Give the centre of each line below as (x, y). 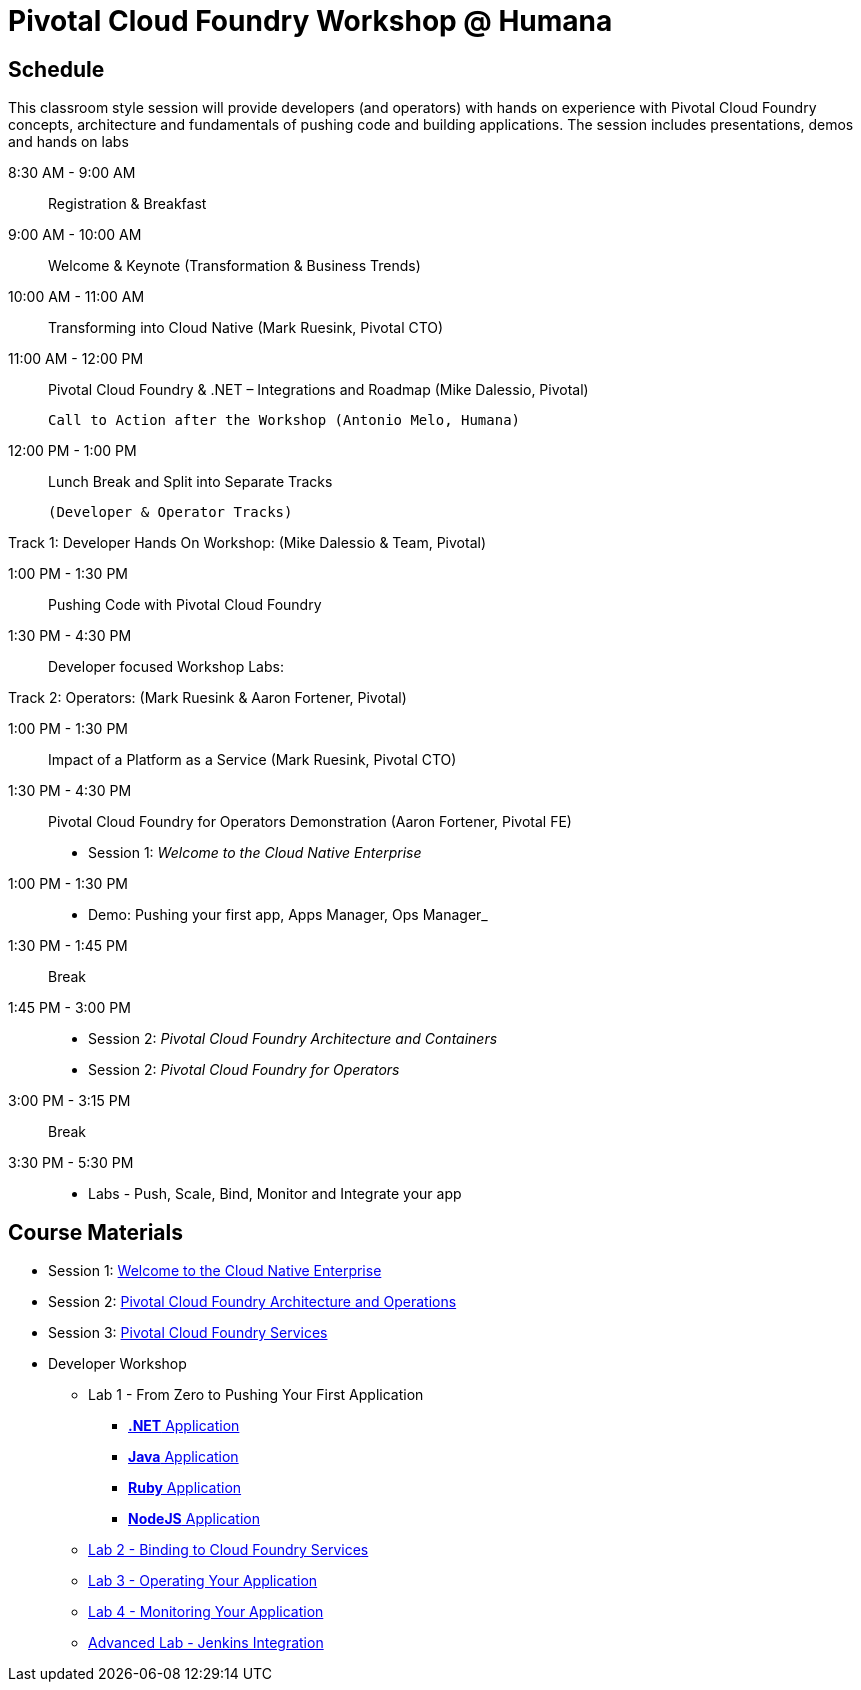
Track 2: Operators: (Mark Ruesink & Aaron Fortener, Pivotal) (207, 698)
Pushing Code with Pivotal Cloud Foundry (185, 605)
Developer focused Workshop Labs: (166, 667)
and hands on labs (68, 142)
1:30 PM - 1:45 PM (68, 946)
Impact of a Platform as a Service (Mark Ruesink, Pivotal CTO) (252, 760)
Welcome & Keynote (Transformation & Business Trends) (234, 266)
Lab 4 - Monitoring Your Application (206, 1612)
